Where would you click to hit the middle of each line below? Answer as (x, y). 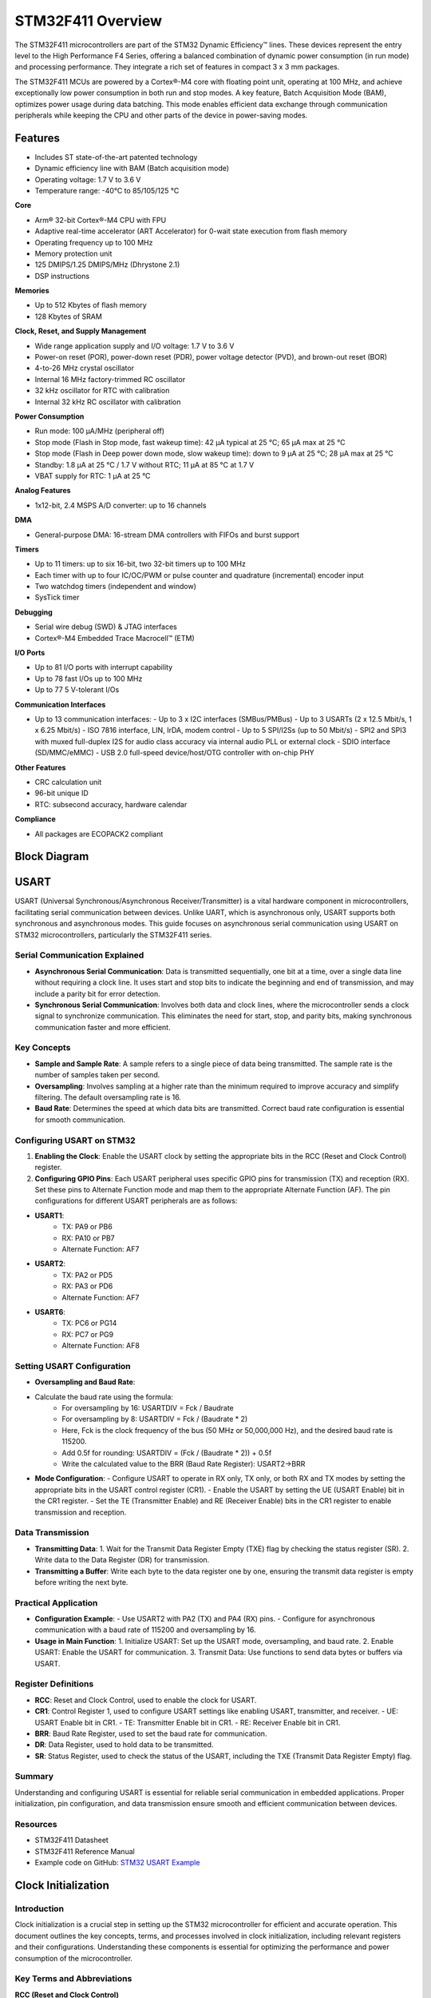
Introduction (39, 1908)
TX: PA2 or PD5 (87, 1275)
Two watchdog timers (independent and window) (116, 587)
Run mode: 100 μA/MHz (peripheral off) (100, 431)
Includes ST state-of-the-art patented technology (116, 157)
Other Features (40, 767)
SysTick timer (57, 597)
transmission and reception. (81, 1512)
